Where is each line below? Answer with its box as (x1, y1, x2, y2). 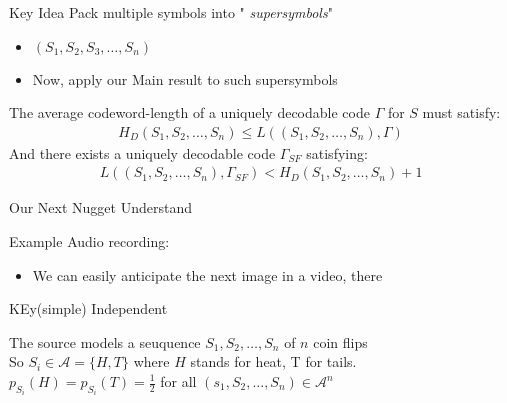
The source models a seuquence (9, 331, 201, 352)
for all (160, 371, 197, 391)
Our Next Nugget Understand (9, 197, 192, 218)
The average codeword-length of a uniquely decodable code (9, 102, 370, 123)
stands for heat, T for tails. (190, 351, 357, 372)
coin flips (313, 331, 368, 352)
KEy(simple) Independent (9, 298, 168, 319)
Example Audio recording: (9, 231, 170, 252)
